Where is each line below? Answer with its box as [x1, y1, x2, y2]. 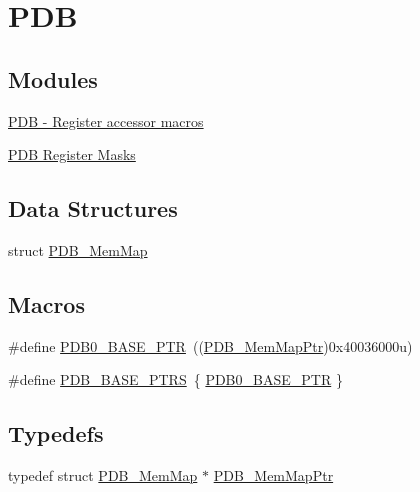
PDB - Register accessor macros [8, 110, 204, 131]
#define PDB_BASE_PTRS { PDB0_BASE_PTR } [8, 369, 343, 390]
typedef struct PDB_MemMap [8, 465, 198, 486]
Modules [8, 63, 98, 94]
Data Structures [8, 193, 178, 224]
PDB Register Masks [8, 144, 136, 165]
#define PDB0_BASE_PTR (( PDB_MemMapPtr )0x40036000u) [8, 335, 413, 356]
